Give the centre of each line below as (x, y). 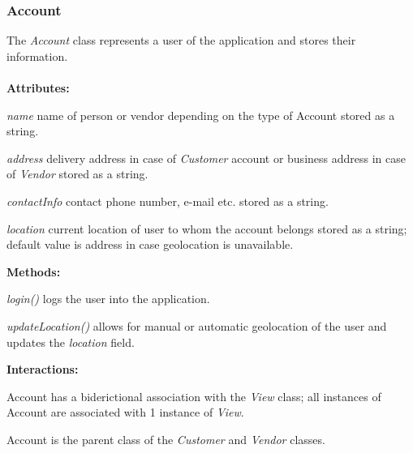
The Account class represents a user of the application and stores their (181, 40)
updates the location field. (71, 342)
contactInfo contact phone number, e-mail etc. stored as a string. (168, 201)
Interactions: (43, 369)
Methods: (34, 271)
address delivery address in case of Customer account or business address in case (206, 158)
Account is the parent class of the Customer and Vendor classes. (166, 439)
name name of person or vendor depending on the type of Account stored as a (201, 115)
